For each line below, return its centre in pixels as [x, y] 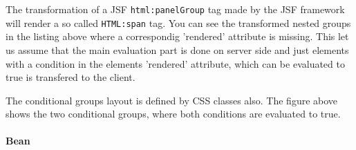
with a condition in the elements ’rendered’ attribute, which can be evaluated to [175, 63]
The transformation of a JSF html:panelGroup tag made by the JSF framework [175, 9]
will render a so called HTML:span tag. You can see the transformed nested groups [178, 22]
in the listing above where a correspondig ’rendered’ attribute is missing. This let [177, 36]
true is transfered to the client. [71, 77]
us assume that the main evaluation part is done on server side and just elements [177, 49]
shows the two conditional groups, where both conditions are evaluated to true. [173, 114]
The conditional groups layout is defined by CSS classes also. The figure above [172, 100]
